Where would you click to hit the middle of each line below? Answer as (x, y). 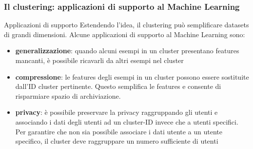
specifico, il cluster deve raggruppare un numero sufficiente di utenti (117, 141)
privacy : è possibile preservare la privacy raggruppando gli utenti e (117, 112)
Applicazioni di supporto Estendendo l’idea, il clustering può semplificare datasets (126, 25)
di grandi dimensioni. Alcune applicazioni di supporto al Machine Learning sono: (125, 34)
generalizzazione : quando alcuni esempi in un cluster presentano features (127, 51)
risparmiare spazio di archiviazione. (68, 96)
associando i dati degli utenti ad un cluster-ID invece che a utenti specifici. (127, 121)
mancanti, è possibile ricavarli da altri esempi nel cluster (99, 60)
